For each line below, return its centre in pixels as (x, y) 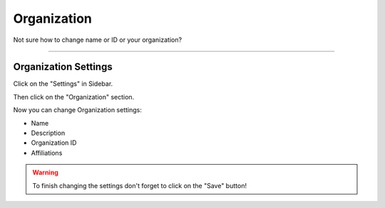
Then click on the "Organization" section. (74, 97)
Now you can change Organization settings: (77, 110)
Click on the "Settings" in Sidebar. (63, 84)
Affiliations (47, 153)
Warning (45, 173)
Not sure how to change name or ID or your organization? (97, 40)
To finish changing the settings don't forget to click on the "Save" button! (140, 185)
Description (48, 133)
